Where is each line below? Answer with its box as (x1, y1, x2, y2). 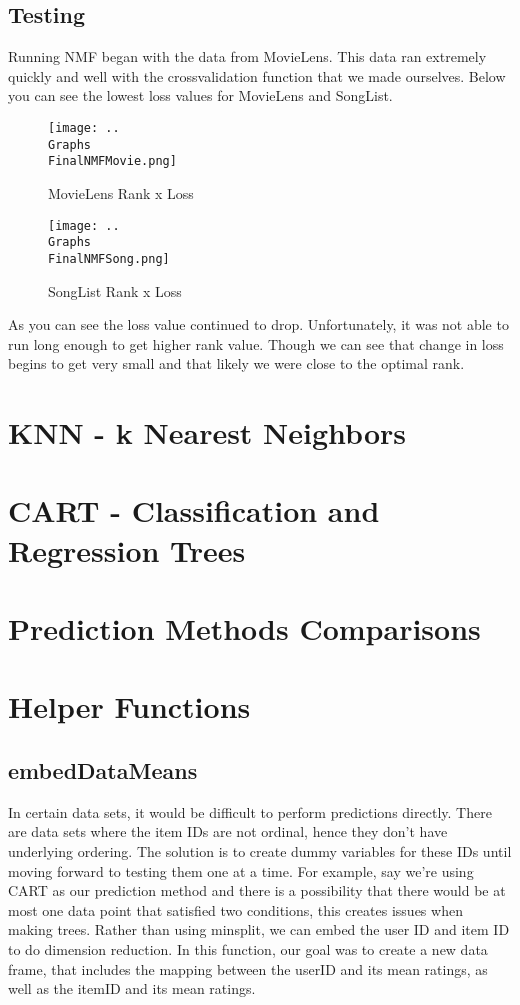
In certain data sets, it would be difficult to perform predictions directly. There (8, 801, 492, 822)
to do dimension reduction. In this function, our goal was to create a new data (8, 938, 488, 959)
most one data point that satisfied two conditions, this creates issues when (8, 899, 463, 920)
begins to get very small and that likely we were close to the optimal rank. (8, 353, 465, 374)
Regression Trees (8, 529, 246, 570)
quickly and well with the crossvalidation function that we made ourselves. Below (8, 65, 506, 86)
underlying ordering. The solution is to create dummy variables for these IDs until (8, 840, 512, 861)
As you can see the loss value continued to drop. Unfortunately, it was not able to (8, 314, 509, 335)
